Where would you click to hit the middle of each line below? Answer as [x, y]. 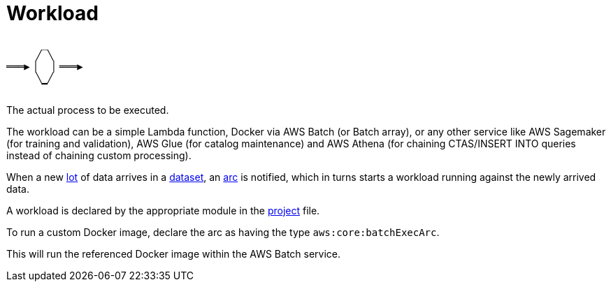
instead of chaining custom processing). [99, 155]
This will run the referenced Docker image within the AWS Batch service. [174, 253]
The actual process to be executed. [88, 110]
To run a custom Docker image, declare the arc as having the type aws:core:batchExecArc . [223, 232]
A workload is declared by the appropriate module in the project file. [163, 210]
